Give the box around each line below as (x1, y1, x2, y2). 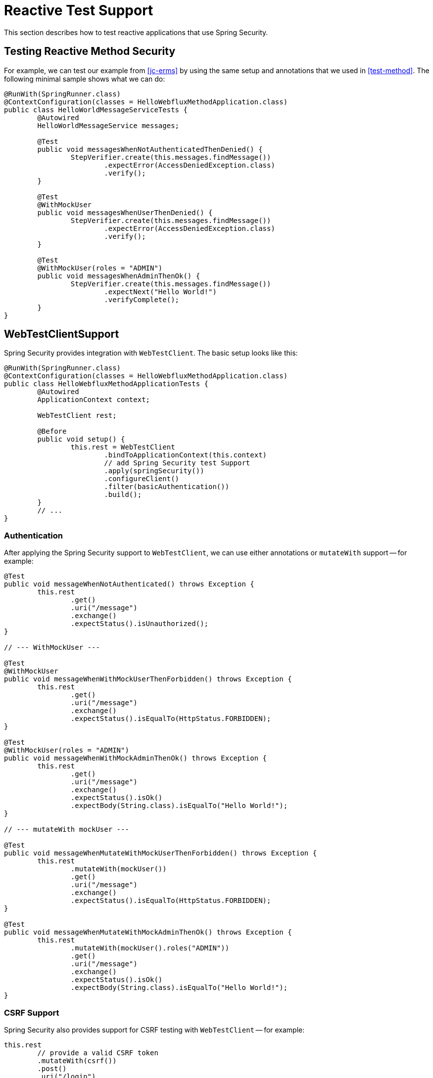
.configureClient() (104, 475, 180, 483)
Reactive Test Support (4, 2, 153, 19)
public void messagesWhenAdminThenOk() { (37, 271, 200, 280)
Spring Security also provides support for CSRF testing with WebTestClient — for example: (4, 1025, 305, 1034)
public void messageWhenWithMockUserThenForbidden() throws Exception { (4, 675, 292, 683)
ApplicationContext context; (37, 396, 150, 404)
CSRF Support (4, 1007, 59, 1018)
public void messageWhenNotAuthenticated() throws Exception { (4, 580, 254, 588)
